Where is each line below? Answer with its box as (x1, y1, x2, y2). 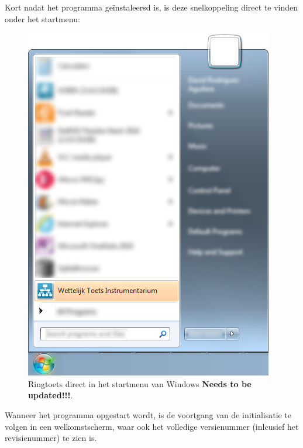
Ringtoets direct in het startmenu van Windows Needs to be (28, 377, 252, 390)
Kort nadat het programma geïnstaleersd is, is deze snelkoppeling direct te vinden (5, 1, 298, 13)
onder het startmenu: (5, 12, 80, 25)
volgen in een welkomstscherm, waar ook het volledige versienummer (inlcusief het (5, 420, 299, 432)
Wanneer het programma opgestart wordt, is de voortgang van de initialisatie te (5, 408, 292, 421)
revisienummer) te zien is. (5, 432, 97, 444)
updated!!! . (28, 389, 73, 401)
